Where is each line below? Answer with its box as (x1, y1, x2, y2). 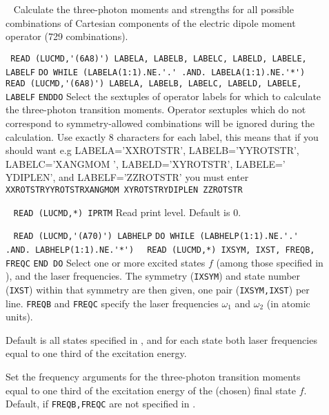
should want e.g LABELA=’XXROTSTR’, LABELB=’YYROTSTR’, (6, 143, 299, 157)
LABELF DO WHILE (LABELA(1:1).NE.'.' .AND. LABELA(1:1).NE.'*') (6, 67, 306, 77)
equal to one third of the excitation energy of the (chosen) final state (6, 383, 297, 397)
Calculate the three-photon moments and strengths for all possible (13, 2, 294, 16)
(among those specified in (216, 255, 323, 269)
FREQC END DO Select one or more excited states (6, 255, 206, 269)
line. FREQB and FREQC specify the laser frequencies (6, 296, 219, 310)
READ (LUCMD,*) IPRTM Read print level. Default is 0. (13, 204, 241, 219)
